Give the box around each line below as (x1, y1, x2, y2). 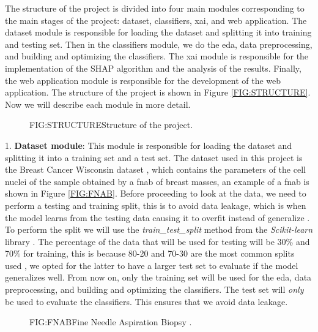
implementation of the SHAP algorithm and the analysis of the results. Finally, (5, 61, 301, 74)
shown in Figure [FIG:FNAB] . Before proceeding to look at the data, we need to (5, 187, 306, 200)
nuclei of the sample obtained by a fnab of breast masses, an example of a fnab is (5, 175, 309, 187)
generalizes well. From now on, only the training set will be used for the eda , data (5, 271, 312, 284)
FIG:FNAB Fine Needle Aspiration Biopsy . (29, 315, 192, 328)
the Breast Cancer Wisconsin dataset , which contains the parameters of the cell (5, 163, 306, 176)
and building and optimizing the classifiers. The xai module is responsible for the (5, 50, 309, 62)
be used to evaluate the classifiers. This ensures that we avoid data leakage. (5, 295, 288, 307)
